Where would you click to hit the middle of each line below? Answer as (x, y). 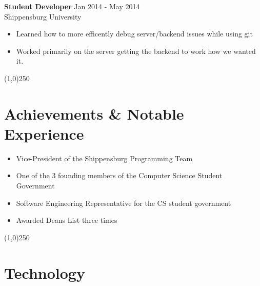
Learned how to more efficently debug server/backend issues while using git (134, 34)
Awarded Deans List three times (67, 220)
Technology (45, 272)
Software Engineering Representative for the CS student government (124, 203)
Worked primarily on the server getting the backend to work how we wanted (136, 51)
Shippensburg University (43, 16)
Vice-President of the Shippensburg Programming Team (104, 158)
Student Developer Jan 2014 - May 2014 (72, 6)
